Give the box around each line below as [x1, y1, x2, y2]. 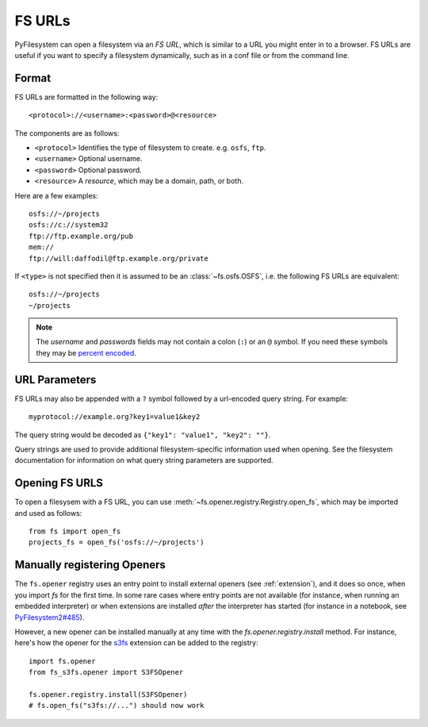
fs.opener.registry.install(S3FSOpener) [29, 690, 188, 698]
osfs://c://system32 [29, 221, 109, 229]
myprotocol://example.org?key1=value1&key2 [29, 413, 201, 421]
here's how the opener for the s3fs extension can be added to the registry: [14, 638, 258, 648]
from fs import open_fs [29, 527, 121, 536]
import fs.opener [29, 656, 96, 666]
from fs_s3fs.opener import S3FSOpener [29, 667, 184, 677]
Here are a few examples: [14, 190, 98, 200]
